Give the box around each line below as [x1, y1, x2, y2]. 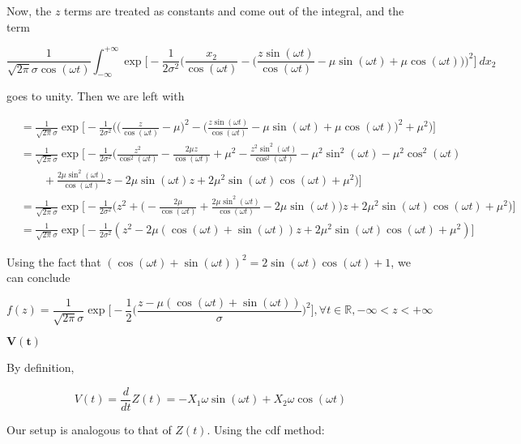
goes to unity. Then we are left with [6, 88, 185, 105]
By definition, [6, 359, 75, 376]
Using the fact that [6, 253, 101, 270]
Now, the [6, 2, 52, 19]
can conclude [6, 269, 70, 286]
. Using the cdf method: [207, 421, 325, 438]
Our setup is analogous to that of [6, 421, 172, 438]
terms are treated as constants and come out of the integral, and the [64, 2, 404, 19]
